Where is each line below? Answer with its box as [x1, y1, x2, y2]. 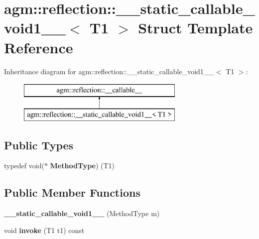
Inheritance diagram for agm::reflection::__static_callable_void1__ [4, 66, 214, 76]
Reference [4, 37, 73, 57]
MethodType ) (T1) [50, 160, 115, 171]
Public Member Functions [4, 185, 140, 200]
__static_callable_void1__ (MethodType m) [4, 208, 160, 219]
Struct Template [138, 17, 253, 38]
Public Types [4, 137, 74, 152]
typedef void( [4, 160, 44, 171]
